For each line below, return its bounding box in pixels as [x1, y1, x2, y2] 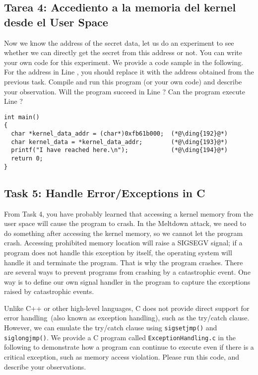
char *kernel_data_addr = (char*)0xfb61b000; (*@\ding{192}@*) [11, 130, 228, 138]
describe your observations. [4, 361, 86, 372]
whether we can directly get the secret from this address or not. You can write [4, 47, 243, 58]
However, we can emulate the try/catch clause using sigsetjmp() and [4, 322, 217, 333]
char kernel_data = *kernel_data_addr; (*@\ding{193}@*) [11, 138, 228, 146]
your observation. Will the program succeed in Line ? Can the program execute [4, 86, 245, 96]
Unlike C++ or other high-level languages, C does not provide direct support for [4, 302, 250, 313]
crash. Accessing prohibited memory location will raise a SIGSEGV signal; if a [4, 237, 243, 248]
